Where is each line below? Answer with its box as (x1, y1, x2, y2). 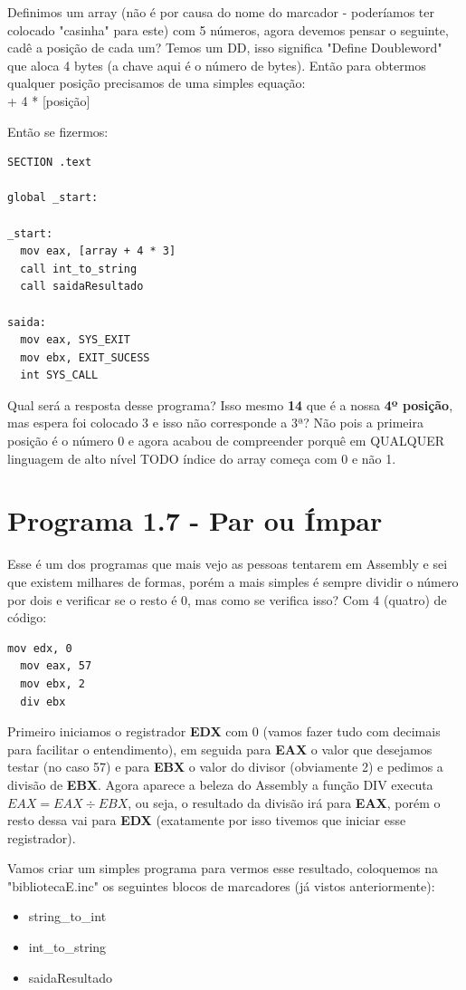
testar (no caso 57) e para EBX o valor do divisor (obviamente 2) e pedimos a (7, 757, 443, 776)
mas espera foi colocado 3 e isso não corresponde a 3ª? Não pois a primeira (7, 413, 423, 432)
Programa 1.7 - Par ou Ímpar (7, 502, 383, 539)
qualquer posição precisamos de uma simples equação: (7, 73, 306, 92)
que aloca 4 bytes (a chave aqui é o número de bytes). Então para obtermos (7, 55, 426, 74)
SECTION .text (7, 156, 92, 169)
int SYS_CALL (20, 369, 99, 382)
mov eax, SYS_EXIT (20, 333, 131, 347)
